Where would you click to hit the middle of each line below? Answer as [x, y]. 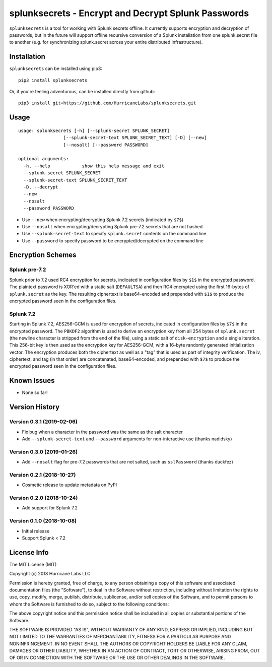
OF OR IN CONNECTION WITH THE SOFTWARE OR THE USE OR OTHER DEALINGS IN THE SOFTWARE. [117, 658]
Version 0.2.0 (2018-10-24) [44, 498]
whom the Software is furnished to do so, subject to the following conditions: [89, 604]
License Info [29, 552]
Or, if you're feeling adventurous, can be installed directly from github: [82, 92]
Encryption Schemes [43, 255]
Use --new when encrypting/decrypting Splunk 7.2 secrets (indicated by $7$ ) [103, 220]
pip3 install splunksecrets [53, 80]
